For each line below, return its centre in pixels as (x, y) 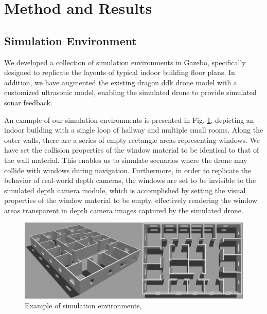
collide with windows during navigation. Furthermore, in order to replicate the (128, 170)
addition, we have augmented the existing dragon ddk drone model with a (121, 82)
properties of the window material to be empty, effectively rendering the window (131, 200)
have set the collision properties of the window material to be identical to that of (132, 150)
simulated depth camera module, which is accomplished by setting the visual (125, 190)
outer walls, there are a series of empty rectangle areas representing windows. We (132, 140)
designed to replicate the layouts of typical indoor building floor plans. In (120, 72)
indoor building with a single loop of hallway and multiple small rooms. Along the (134, 130)
